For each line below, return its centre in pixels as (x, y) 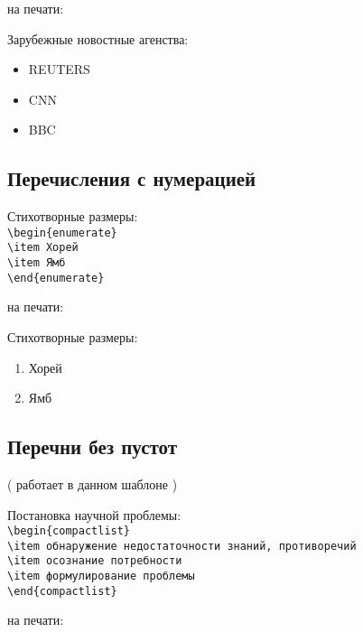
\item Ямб (37, 263)
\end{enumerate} (56, 278)
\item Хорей (43, 248)
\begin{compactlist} (69, 531)
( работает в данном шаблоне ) (93, 483)
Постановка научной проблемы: (94, 514)
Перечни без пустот (93, 446)
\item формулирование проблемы (101, 576)
